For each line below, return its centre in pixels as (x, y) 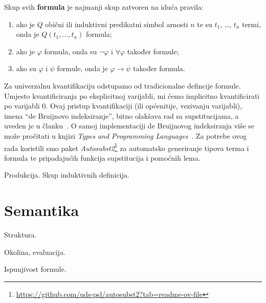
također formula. (159, 68)
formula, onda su (71, 51)
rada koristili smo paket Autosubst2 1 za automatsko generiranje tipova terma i (127, 147)
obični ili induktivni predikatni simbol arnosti (117, 24)
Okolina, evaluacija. (35, 252)
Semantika (42, 210)
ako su (26, 68)
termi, (251, 24)
